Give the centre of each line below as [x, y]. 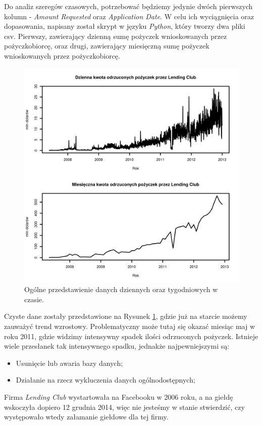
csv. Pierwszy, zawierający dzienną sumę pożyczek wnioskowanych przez [116, 36]
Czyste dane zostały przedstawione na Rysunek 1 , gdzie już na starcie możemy [126, 316]
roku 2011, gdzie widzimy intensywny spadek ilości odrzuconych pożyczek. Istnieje [131, 336]
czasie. [34, 299]
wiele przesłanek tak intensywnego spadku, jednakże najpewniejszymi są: [117, 346]
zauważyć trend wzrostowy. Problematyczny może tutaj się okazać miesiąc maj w [130, 326]
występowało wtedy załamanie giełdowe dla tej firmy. [86, 417]
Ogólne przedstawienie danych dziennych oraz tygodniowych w [121, 289]
